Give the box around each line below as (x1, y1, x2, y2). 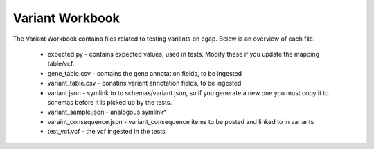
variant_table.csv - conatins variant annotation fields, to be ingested (47, 79, 242, 88)
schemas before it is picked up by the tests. (47, 98, 172, 106)
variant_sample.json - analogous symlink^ (47, 108, 167, 117)
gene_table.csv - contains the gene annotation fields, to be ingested (47, 69, 242, 77)
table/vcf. (47, 59, 75, 68)
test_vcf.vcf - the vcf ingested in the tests (47, 128, 166, 136)
